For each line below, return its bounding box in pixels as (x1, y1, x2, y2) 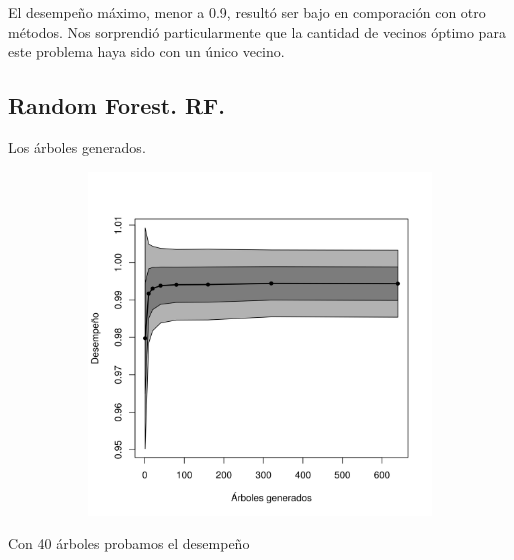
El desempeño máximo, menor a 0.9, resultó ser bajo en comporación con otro (8, 2, 486, 22)
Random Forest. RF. (8, 90, 225, 121)
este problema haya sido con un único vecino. (8, 41, 285, 62)
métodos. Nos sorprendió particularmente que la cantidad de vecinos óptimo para (8, 21, 506, 42)
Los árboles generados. (8, 136, 146, 157)
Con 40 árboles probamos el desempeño (8, 533, 250, 554)
